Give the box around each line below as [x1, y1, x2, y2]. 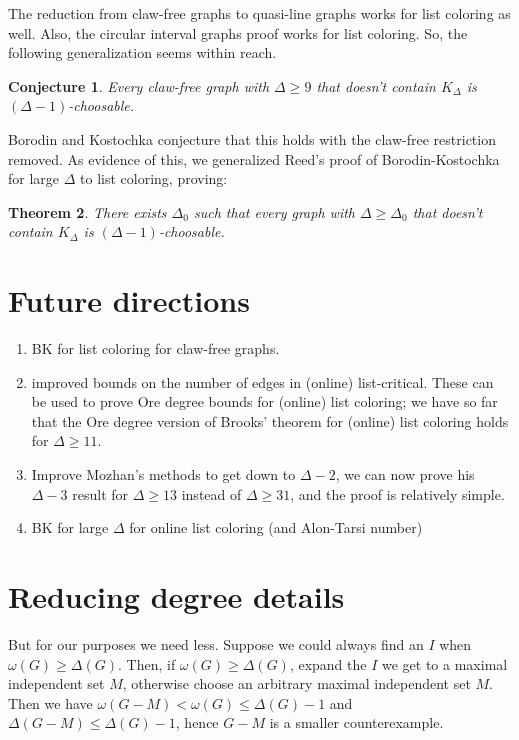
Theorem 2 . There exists [8, 201, 167, 222]
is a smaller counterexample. [269, 712, 444, 733]
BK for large [31, 517, 109, 538]
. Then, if [118, 653, 176, 674]
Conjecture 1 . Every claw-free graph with [8, 75, 270, 96]
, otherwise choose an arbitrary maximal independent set [122, 673, 471, 694]
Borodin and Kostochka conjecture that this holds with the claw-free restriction [8, 128, 496, 149]
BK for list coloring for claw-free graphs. [31, 338, 280, 359]
